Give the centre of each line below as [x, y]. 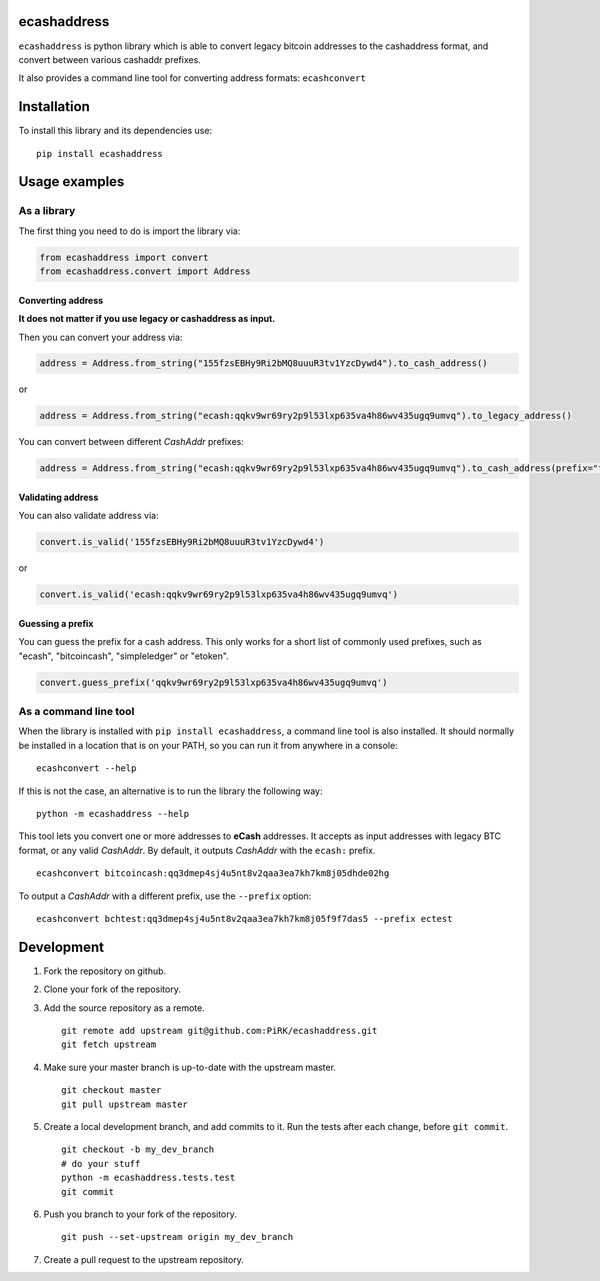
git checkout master [111, 1090]
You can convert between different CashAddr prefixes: [131, 442]
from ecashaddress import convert [124, 257]
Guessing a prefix [56, 623]
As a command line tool [76, 712]
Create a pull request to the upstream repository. [143, 1259]
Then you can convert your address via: [100, 337]
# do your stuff [101, 1163]
